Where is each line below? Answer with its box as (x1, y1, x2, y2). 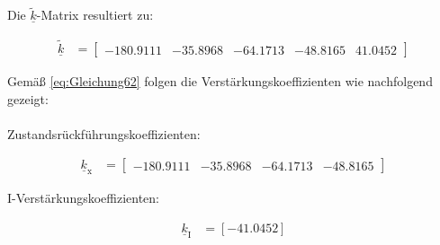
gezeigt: (7, 89, 49, 108)
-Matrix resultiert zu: (36, 5, 154, 24)
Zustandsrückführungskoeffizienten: (7, 124, 201, 143)
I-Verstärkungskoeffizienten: (7, 188, 160, 207)
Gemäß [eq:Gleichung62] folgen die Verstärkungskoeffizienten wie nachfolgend (7, 72, 433, 91)
